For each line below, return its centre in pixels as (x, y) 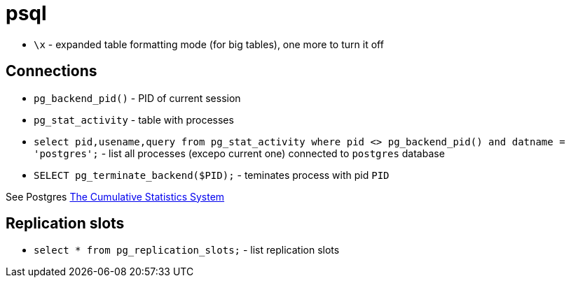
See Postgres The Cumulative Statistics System (115, 196)
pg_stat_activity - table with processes (134, 119)
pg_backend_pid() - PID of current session (137, 98)
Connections (51, 71)
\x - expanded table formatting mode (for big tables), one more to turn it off (209, 44)
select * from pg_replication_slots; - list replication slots (187, 250)
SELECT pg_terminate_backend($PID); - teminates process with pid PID (212, 175)
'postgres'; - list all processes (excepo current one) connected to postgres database (239, 153)
